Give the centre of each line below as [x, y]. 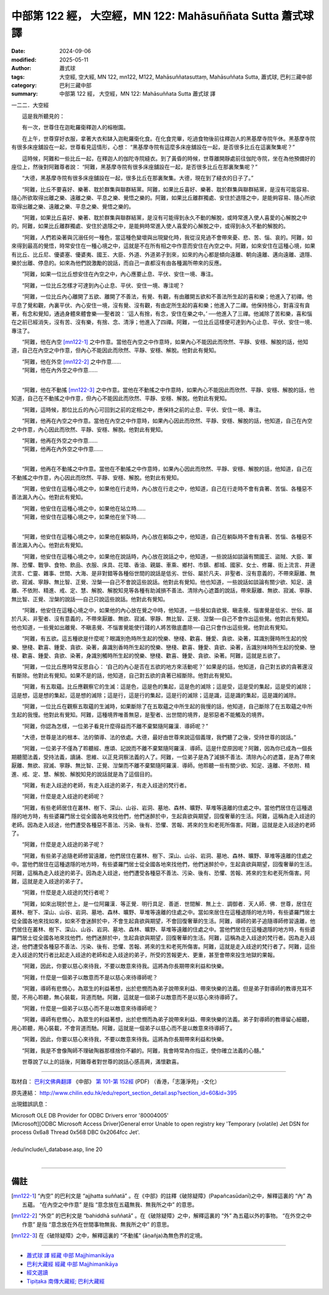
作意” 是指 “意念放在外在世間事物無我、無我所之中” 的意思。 [97, 1224]
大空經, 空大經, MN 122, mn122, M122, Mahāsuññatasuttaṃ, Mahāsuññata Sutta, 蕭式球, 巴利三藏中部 [186, 77]
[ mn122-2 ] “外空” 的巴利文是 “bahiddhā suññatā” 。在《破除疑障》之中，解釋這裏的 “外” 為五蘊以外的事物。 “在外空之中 [161, 1216]
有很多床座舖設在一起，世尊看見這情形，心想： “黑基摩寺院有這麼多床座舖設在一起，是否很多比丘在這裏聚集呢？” [153, 147]
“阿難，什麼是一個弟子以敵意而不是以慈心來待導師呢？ [90, 977]
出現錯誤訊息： [30, 1104]
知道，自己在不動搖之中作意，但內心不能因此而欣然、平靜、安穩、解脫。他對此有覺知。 [121, 398]
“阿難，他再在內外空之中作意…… [62, 449]
